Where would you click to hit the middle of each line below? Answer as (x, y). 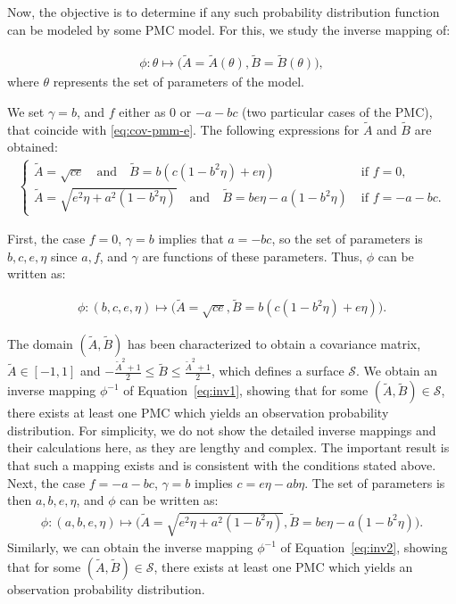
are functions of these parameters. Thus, (253, 256)
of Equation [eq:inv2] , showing (364, 547)
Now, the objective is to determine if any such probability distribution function (224, 12)
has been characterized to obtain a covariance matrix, (274, 343)
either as (142, 112)
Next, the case (46, 482)
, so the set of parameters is (347, 239)
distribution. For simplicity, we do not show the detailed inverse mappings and (222, 430)
